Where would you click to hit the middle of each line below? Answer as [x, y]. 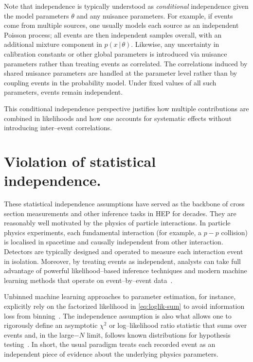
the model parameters [36, 15]
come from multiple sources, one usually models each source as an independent [121, 25]
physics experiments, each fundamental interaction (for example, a [103, 232]
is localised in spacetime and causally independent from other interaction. [114, 242]
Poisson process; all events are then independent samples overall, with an [113, 34]
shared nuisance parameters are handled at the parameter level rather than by [121, 73]
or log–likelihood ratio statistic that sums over [178, 325]
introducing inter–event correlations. [58, 128]
